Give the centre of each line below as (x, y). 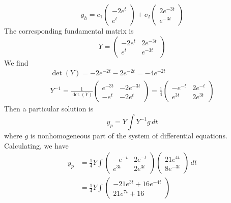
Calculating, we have (36, 145)
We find (16, 62)
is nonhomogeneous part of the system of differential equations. (129, 135)
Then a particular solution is (49, 109)
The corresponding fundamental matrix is (69, 31)
